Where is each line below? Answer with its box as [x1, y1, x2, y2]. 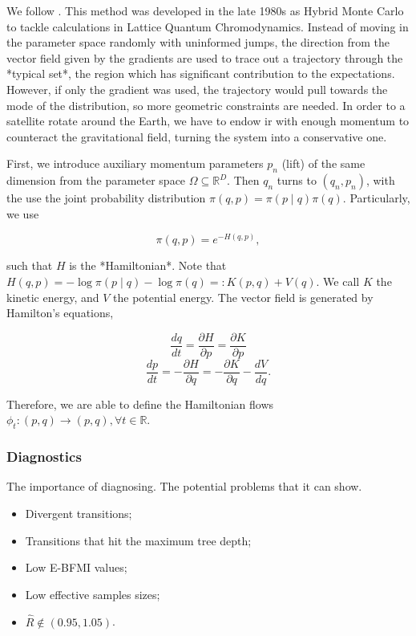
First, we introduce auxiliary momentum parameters [6, 155, 264, 172]
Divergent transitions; [25, 505, 132, 522]
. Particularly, [342, 190, 410, 206]
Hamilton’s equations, [6, 304, 114, 321]
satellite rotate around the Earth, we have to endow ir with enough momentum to [6, 112, 410, 129]
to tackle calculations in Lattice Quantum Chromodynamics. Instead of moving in [6, 18, 409, 35]
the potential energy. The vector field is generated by [113, 288, 374, 305]
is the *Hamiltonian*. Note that [69, 257, 227, 274]
